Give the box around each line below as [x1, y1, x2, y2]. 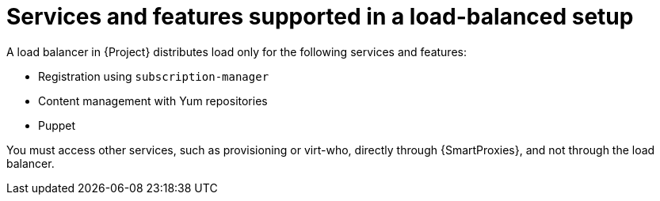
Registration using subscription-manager [38, 69, 269, 83]
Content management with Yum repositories [38, 93, 268, 108]
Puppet [38, 118, 76, 132]
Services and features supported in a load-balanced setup [6, 3, 634, 30]
